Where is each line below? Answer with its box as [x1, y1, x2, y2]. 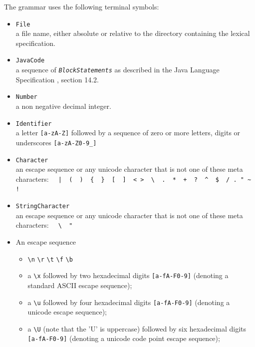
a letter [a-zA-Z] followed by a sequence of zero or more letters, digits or [15, 127, 241, 138]
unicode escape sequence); [27, 307, 107, 317]
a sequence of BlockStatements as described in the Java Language [15, 64, 220, 75]
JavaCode [15, 57, 45, 64]
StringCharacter [15, 203, 70, 210]
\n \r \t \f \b [27, 256, 73, 263]
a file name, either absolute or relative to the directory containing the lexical [15, 28, 250, 38]
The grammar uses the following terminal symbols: [4, 1, 159, 11]
